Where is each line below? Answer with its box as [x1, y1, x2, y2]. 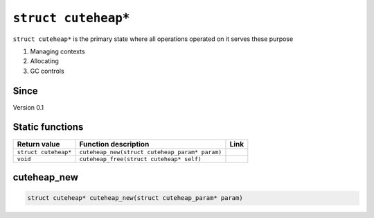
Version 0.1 [12, 103, 44, 111]
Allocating [30, 57, 59, 65]
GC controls [30, 67, 65, 75]
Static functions [12, 121, 84, 133]
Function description [79, 139, 150, 149]
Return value [17, 139, 60, 149]
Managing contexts [30, 47, 86, 56]
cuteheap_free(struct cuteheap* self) [79, 155, 202, 162]
